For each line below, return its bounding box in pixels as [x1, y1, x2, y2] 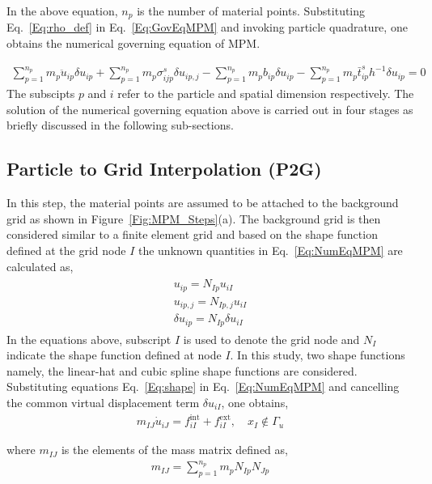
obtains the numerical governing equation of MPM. [6, 35, 260, 52]
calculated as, [6, 257, 74, 274]
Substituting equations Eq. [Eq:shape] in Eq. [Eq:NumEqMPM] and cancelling [6, 378, 400, 395]
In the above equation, [6, 2, 118, 19]
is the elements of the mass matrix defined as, [61, 441, 288, 458]
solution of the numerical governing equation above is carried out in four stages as [6, 100, 413, 117]
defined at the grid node [6, 241, 126, 258]
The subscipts [6, 85, 75, 102]
